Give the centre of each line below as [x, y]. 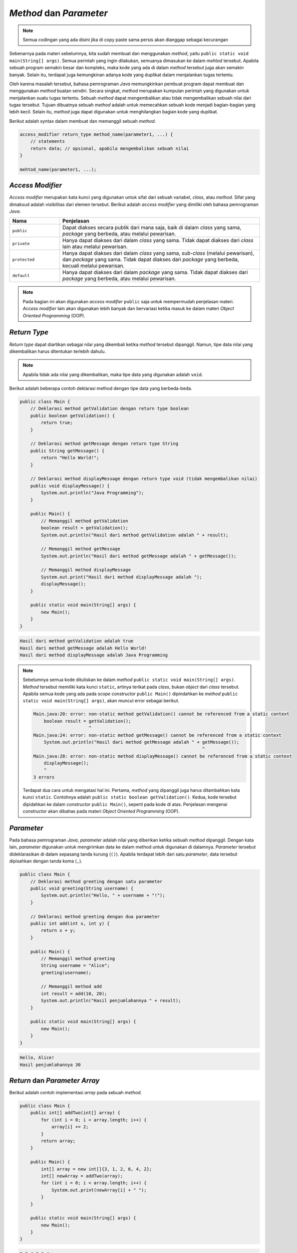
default [21, 275]
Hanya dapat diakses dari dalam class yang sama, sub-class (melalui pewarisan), [158, 253]
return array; [58, 1141]
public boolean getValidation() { [73, 415]
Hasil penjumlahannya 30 [50, 1065]
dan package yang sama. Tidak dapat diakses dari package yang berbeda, [151, 260]
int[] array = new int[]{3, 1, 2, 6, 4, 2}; [96, 1169]
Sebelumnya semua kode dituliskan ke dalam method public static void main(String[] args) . [129, 680]
